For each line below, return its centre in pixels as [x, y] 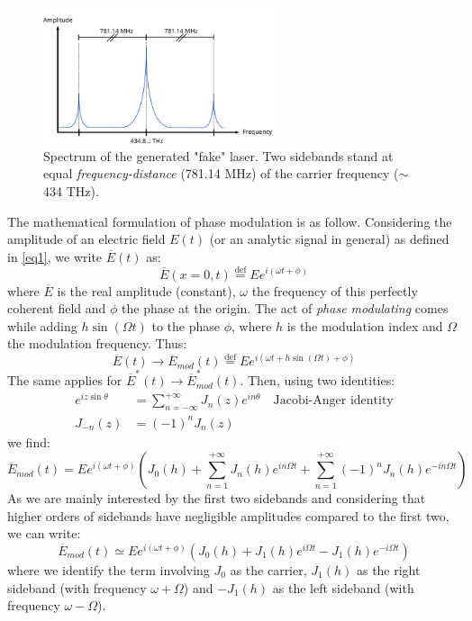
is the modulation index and [365, 325]
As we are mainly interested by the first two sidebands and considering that [217, 498]
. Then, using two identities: [318, 380]
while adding [42, 325]
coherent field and [57, 308]
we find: [29, 441]
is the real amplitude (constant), [146, 290]
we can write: [44, 533]
